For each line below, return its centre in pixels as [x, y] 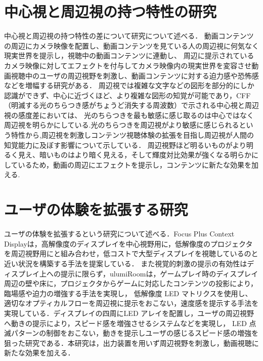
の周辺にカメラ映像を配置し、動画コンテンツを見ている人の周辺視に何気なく [131, 45]
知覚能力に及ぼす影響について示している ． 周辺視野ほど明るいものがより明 [129, 145]
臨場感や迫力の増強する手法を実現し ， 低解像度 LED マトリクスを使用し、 [128, 293]
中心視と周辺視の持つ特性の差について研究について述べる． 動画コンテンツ [129, 36]
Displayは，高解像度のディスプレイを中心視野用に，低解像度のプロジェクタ [128, 243]
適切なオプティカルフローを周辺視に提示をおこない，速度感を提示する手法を [131, 303]
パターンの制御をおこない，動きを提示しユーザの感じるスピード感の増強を [135, 333]
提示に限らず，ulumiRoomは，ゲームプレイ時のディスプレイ [159, 273]
